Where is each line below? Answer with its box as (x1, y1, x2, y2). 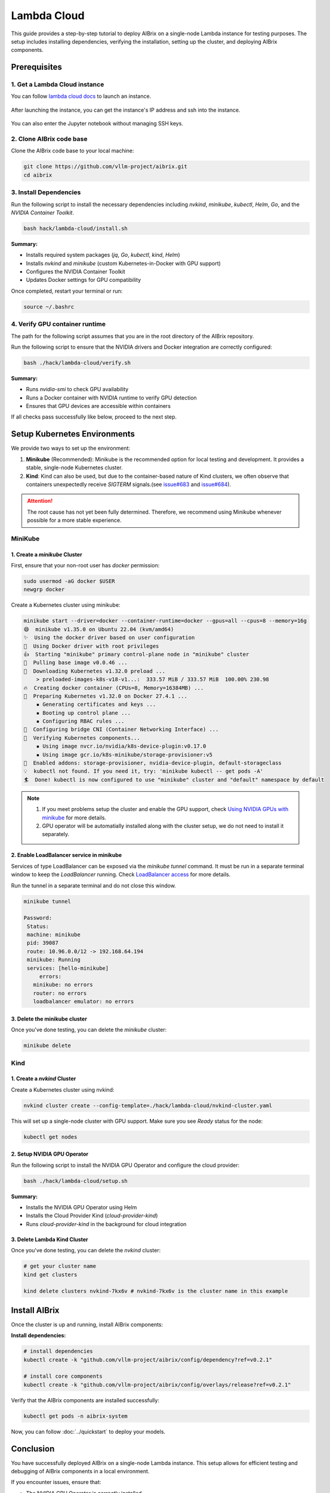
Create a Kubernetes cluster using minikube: (11, 601, 121, 609)
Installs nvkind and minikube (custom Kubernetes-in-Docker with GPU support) (26, 260, 221, 267)
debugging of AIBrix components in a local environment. (11, 1468, 150, 1475)
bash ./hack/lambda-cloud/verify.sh (23, 359, 131, 366)
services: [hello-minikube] (27, 964, 109, 972)
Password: (23, 914, 53, 921)
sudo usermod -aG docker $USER (23, 578, 116, 585)
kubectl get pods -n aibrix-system (23, 1412, 128, 1420)
